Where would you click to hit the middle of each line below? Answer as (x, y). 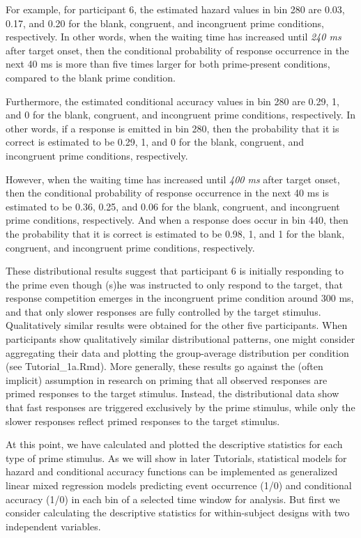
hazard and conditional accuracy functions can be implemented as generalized (172, 471)
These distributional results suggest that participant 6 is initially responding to (175, 271)
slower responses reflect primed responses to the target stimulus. (143, 421)
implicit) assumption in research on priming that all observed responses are (167, 379)
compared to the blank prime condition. (91, 77)
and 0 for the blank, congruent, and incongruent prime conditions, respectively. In (181, 115)
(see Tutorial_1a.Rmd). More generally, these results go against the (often (164, 366)
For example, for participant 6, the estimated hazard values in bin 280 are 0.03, (175, 9)
